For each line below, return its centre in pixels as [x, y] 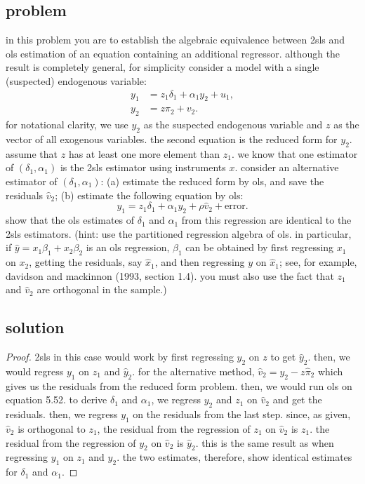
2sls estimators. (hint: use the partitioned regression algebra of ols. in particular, [179, 233]
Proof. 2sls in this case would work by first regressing [120, 357]
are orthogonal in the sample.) [102, 289]
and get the [297, 399]
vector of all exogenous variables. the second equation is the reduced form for [172, 139]
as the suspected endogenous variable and [233, 125]
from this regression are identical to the [266, 220]
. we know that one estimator [294, 153]
